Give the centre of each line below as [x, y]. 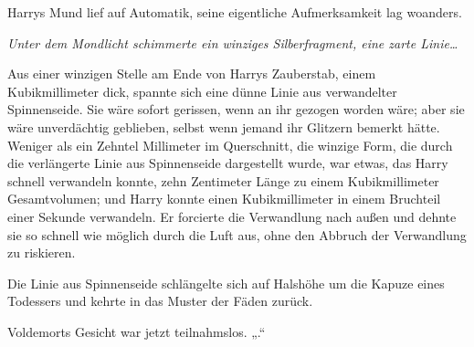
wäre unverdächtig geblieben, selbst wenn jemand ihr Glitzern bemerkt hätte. [224, 126]
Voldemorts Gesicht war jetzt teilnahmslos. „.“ [137, 331]
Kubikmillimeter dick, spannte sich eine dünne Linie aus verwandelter [202, 91]
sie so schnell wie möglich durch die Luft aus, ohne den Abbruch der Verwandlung [237, 234]
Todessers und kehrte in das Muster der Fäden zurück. [160, 301]
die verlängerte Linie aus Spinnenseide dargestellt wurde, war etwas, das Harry [228, 163]
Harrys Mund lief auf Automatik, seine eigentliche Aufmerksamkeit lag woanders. [235, 12]
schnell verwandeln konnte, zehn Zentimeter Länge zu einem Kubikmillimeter [223, 180]
